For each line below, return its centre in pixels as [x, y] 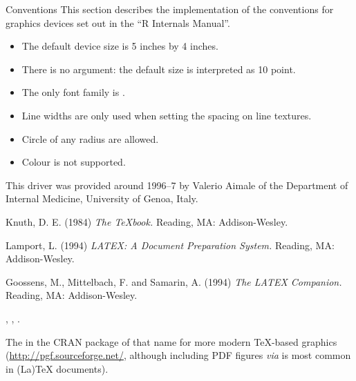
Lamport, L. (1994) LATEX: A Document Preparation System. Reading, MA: [170, 245]
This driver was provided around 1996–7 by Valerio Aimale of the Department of [177, 185]
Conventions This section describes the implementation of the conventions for [170, 9]
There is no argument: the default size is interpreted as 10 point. [159, 69]
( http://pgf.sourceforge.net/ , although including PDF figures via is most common [178, 355]
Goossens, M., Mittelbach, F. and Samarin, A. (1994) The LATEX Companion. [174, 281]
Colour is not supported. [74, 162]
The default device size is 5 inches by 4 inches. [120, 46]
